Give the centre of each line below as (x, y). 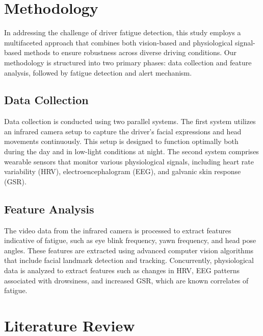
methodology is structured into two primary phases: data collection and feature (128, 62)
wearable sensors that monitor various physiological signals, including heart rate (129, 161)
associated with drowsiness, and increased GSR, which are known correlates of (126, 280)
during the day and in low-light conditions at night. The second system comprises (131, 151)
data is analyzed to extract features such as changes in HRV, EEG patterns (122, 270)
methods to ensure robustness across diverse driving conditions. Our (130, 52)
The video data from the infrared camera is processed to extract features (118, 230)
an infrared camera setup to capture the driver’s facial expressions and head (123, 131)
